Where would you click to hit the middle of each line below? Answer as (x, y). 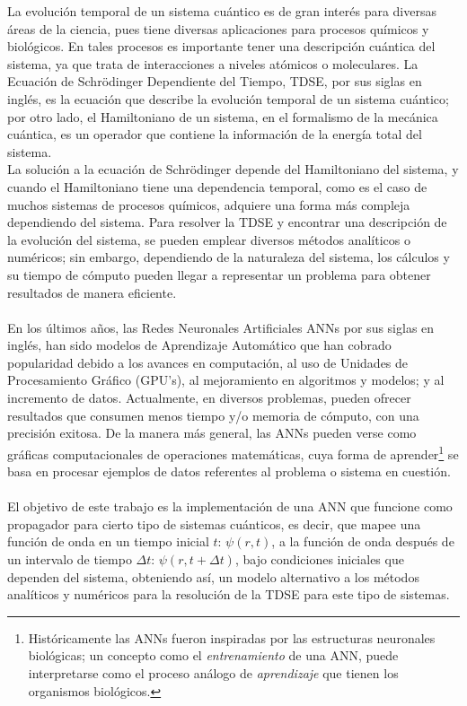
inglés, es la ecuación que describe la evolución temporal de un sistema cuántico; (228, 98)
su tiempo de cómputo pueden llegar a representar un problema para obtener (219, 274)
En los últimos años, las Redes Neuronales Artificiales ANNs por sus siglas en (221, 327)
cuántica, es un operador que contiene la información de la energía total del (215, 134)
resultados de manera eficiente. (92, 292)
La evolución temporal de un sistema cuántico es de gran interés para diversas (222, 11)
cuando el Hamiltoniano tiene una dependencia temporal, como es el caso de (217, 186)
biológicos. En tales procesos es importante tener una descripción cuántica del (221, 46)
